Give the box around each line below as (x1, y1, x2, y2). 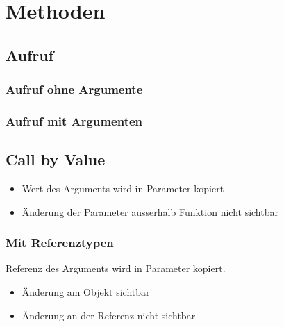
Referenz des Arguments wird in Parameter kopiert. (6, 261, 226, 276)
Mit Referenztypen (6, 234, 114, 251)
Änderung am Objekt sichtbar (22, 285, 150, 299)
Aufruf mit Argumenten (6, 112, 143, 129)
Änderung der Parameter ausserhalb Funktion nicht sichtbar (22, 204, 278, 219)
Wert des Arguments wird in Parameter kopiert (22, 181, 224, 196)
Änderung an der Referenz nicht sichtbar (22, 308, 196, 322)
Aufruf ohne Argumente (6, 81, 143, 98)
